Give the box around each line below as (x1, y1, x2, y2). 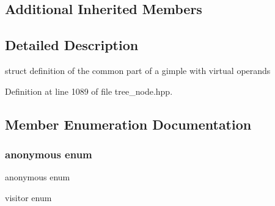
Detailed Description (5, 35, 139, 54)
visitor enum (5, 191, 52, 204)
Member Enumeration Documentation (5, 114, 252, 133)
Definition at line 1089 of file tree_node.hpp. (5, 84, 173, 97)
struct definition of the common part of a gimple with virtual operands (5, 64, 271, 76)
